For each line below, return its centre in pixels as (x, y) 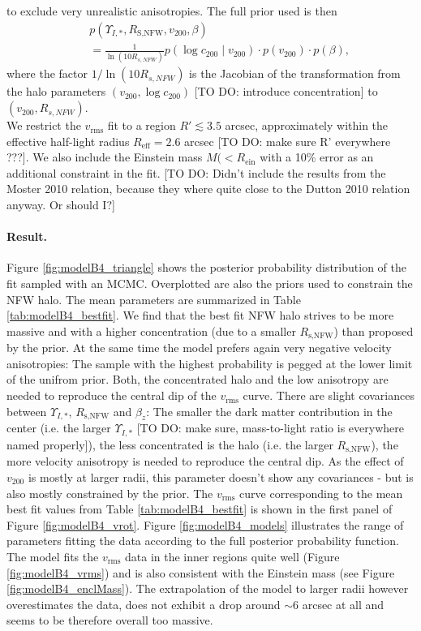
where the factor (47, 73)
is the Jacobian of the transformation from (295, 73)
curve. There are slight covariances (329, 395)
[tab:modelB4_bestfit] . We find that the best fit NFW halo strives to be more (200, 315)
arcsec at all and (343, 604)
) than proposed (374, 331)
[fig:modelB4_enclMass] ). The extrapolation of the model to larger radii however (208, 588)
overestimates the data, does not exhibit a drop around (144, 604)
